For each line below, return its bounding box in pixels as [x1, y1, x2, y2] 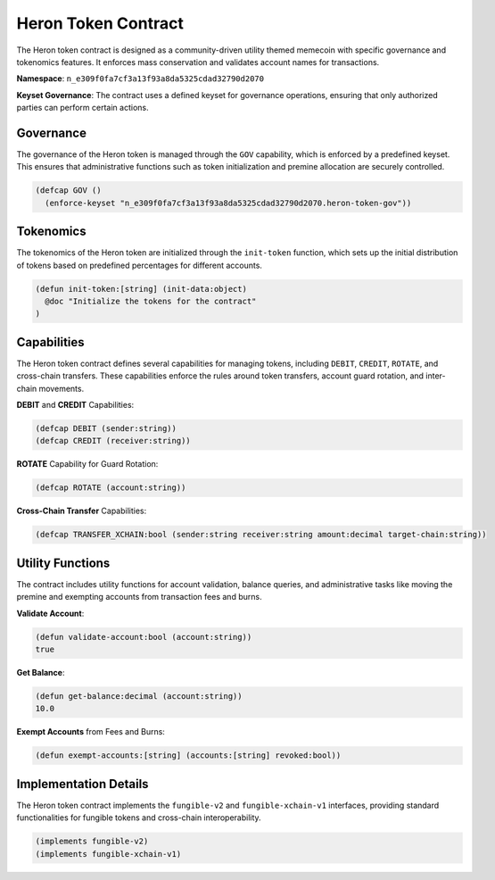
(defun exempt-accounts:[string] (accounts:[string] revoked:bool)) [35, 751, 342, 760]
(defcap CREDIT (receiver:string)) [35, 436, 191, 446]
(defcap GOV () [35, 186, 102, 195]
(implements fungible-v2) [35, 836, 149, 847]
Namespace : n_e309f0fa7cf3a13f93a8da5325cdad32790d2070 [16, 73, 265, 84]
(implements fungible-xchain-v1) [35, 849, 182, 859]
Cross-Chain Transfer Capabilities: [16, 505, 147, 517]
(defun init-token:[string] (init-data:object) [35, 284, 247, 294]
